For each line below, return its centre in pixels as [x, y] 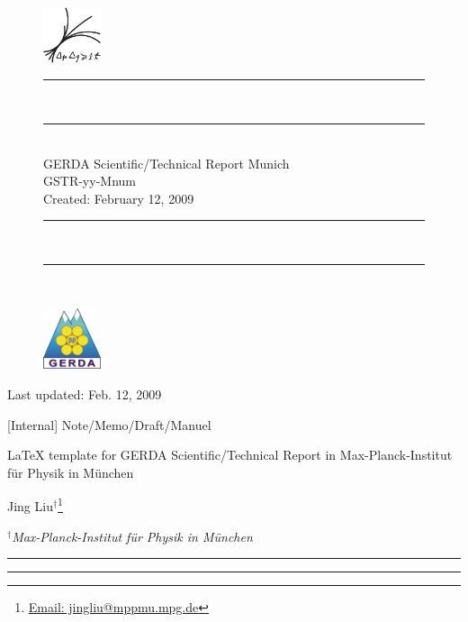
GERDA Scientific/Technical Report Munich [166, 163]
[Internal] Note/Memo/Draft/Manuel [109, 424]
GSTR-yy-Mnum [90, 181]
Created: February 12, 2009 [119, 198]
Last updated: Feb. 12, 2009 [85, 394]
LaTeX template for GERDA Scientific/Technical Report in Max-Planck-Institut [230, 455]
